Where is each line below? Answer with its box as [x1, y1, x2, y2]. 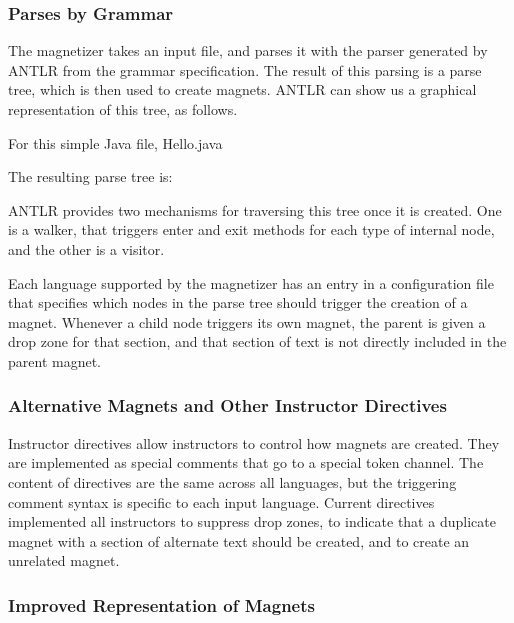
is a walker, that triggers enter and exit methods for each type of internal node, [8, 219, 495, 240]
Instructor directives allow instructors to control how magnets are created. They [8, 432, 500, 453]
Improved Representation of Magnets [8, 592, 315, 617]
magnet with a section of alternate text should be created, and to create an [8, 530, 470, 551]
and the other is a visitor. [8, 238, 165, 259]
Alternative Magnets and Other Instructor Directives [8, 393, 447, 418]
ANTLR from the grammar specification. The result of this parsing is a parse [8, 59, 482, 80]
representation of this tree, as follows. [8, 99, 238, 119]
